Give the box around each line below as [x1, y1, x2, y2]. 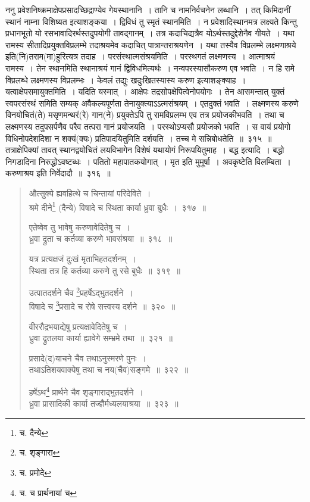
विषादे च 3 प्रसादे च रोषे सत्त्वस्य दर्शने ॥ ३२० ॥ [29, 298, 176, 313]
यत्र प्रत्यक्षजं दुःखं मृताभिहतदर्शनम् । [29, 252, 136, 264]
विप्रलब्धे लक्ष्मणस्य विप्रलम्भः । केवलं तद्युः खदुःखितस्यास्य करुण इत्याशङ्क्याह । [5, 73, 246, 86]
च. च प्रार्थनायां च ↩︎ [19, 486, 77, 498]
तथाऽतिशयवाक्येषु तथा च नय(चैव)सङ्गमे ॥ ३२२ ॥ [29, 363, 189, 376]
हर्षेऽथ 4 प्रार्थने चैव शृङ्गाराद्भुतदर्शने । [29, 384, 143, 398]
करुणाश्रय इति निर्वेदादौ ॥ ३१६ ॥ [5, 167, 111, 179]
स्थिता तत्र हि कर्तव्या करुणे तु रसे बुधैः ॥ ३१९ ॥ [29, 264, 180, 276]
